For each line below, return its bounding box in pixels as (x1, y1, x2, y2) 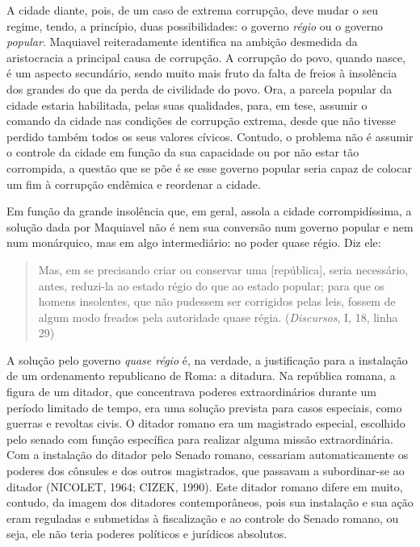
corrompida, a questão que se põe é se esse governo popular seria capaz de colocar (6, 159, 412, 176)
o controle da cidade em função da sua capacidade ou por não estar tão (6, 144, 359, 161)
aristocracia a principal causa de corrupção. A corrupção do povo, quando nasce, (6, 48, 406, 65)
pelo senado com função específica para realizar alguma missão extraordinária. (6, 430, 393, 447)
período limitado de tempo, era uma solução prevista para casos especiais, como (6, 399, 402, 415)
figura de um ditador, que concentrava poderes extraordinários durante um (6, 383, 376, 400)
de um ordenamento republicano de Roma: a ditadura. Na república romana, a (6, 367, 396, 384)
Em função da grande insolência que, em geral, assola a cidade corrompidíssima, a (6, 203, 412, 219)
